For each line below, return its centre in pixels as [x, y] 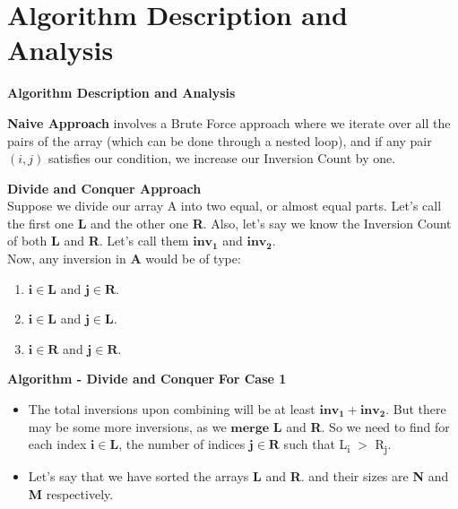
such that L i [317, 445]
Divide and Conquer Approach [104, 188]
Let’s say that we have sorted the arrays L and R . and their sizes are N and [238, 476]
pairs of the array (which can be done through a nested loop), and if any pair [220, 140]
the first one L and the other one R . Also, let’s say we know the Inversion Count [229, 223]
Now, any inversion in [67, 259]
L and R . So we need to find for [361, 426]
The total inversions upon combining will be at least [172, 409]
